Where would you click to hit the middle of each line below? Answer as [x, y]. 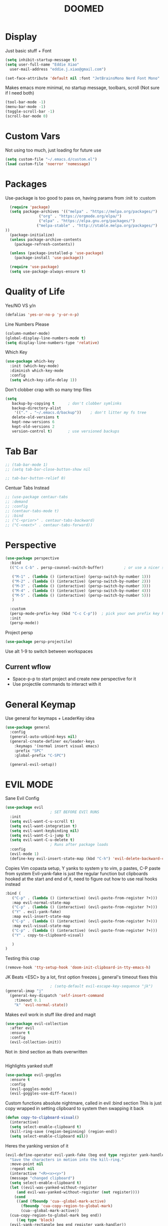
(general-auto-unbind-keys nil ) [43, 737]
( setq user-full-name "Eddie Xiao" [42, 65]
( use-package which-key [30, 361]
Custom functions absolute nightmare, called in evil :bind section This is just [83, 1103]
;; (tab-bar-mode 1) [27, 465]
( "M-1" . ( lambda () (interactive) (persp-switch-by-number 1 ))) [81, 577]
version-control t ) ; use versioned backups [66, 431]
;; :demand [16, 502]
